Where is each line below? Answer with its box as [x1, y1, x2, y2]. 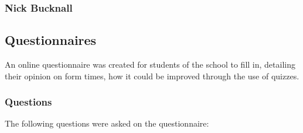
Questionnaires [5, 31, 97, 49]
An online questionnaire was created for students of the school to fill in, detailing [5, 58, 295, 71]
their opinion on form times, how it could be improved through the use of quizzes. [5, 69, 299, 82]
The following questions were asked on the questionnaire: [5, 117, 209, 129]
